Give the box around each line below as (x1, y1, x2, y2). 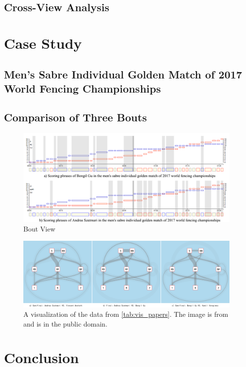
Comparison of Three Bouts (4, 109, 147, 124)
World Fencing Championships (4, 80, 161, 96)
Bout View (23, 224, 55, 234)
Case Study (4, 33, 82, 53)
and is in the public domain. (23, 318, 107, 328)
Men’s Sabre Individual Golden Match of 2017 (4, 66, 242, 81)
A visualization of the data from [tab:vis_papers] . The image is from (23, 309, 228, 319)
